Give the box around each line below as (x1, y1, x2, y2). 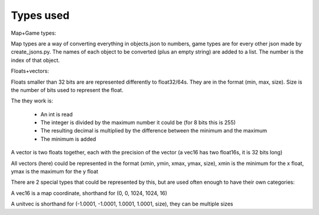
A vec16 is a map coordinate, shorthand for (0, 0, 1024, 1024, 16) (11, 189, 168, 197)
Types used (11, 9, 70, 22)
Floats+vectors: (11, 68, 50, 75)
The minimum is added (40, 135, 96, 143)
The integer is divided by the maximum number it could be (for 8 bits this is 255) (40, 119, 236, 126)
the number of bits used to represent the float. (11, 86, 123, 94)
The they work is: (11, 97, 53, 104)
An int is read (40, 111, 73, 118)
